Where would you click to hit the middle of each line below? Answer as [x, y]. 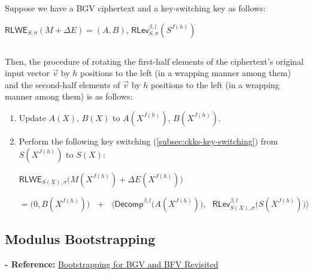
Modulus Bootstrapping [80, 238]
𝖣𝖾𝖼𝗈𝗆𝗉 [129, 204]
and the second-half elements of [63, 84]
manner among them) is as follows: [69, 96]
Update [32, 117]
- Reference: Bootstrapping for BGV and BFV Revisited [112, 264]
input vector [27, 73]
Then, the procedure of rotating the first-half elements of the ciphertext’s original [154, 61]
